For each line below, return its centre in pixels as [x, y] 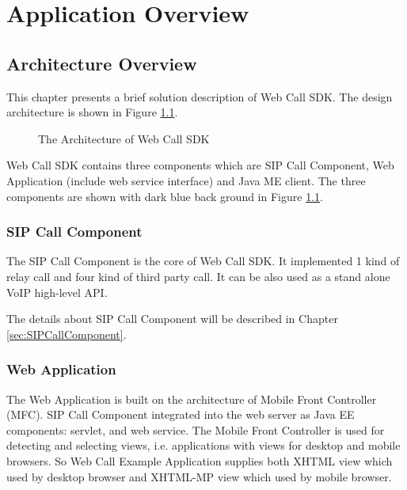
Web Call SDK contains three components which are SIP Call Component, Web [200, 165]
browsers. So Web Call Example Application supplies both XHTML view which [200, 460]
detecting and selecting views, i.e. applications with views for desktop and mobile [203, 445]
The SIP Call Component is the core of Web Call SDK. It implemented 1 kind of [203, 261]
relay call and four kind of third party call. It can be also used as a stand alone [198, 276]
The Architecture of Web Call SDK [124, 138]
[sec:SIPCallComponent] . [67, 334]
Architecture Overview [102, 63]
